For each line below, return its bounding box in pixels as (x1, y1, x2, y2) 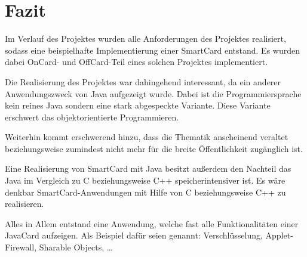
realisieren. (5, 197, 44, 210)
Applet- (265, 229, 293, 241)
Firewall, (5, 241, 37, 253)
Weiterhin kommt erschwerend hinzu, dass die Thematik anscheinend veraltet (5, 131, 288, 143)
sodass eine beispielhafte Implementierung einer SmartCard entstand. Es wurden (5, 44, 300, 56)
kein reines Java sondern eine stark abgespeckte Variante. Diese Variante (5, 99, 271, 112)
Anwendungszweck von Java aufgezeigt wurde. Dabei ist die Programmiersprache (5, 87, 302, 100)
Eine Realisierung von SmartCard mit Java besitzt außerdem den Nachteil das (5, 162, 291, 175)
